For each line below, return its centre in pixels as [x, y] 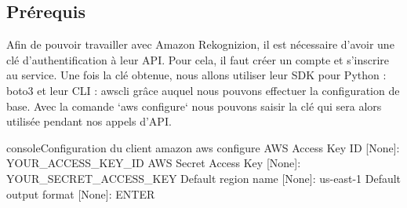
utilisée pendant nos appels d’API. [89, 121]
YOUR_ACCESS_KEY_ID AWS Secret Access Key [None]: [154, 163]
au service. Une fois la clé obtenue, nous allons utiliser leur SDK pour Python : [196, 75]
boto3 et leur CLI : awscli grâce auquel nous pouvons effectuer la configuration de [203, 90]
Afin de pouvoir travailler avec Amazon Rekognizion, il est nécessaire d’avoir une [200, 44]
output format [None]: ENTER [81, 193]
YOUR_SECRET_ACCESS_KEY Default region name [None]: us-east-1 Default [204, 178]
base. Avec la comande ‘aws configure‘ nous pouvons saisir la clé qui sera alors [194, 106]
